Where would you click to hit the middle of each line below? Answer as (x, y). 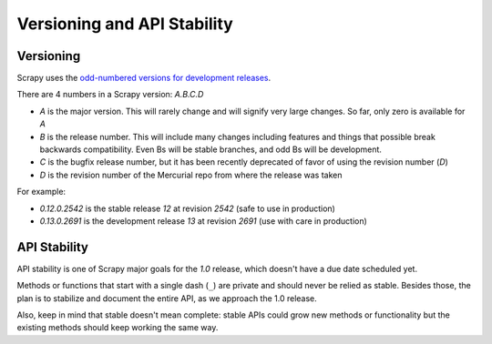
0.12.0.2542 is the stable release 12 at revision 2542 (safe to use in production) (188, 208)
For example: (41, 192)
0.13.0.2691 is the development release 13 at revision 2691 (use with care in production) (204, 221)
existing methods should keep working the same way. (118, 328)
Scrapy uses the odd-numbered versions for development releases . (144, 78)
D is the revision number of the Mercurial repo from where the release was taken (191, 175)
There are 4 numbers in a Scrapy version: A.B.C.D (110, 95)
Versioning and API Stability (125, 24)
